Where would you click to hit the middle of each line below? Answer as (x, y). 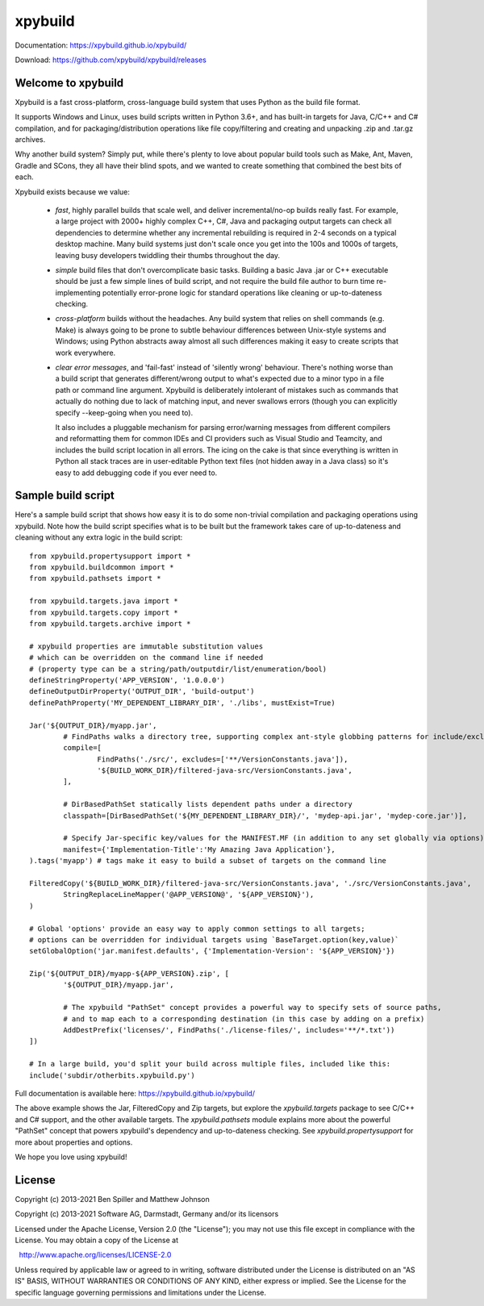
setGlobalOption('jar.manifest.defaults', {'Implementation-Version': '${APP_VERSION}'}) (212, 951)
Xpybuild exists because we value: (73, 192)
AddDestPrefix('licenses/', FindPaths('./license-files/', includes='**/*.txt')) (229, 1030)
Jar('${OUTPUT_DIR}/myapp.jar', (93, 725)
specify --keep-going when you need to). (124, 412)
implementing (78, 292)
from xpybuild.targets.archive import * (110, 624)
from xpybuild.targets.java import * (104, 601)
